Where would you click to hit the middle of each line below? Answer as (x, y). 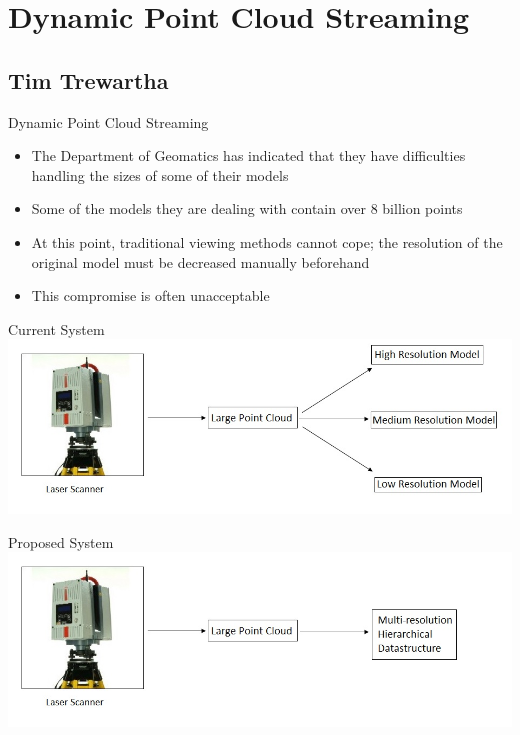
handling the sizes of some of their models (160, 174)
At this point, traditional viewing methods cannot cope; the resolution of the (267, 241)
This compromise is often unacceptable (150, 295)
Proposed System (61, 541)
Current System (56, 328)
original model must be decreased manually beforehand (200, 261)
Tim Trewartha (88, 79)
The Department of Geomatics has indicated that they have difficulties (248, 155)
